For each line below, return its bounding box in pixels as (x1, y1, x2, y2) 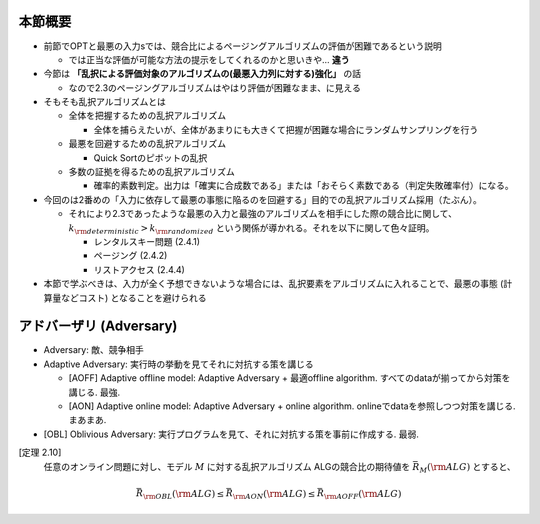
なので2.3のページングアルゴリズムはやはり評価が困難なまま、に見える (68, 81, 362, 94)
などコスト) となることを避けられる (60, 291, 207, 304)
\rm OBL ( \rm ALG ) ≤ (143, 488, 225, 502)
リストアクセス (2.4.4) (93, 263, 185, 275)
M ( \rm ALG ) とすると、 (419, 460, 517, 475)
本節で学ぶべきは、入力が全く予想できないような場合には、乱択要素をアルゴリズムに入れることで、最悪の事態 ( (43, 278, 504, 290)
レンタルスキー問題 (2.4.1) (93, 235, 200, 247)
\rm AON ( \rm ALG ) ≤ (232, 488, 316, 502)
